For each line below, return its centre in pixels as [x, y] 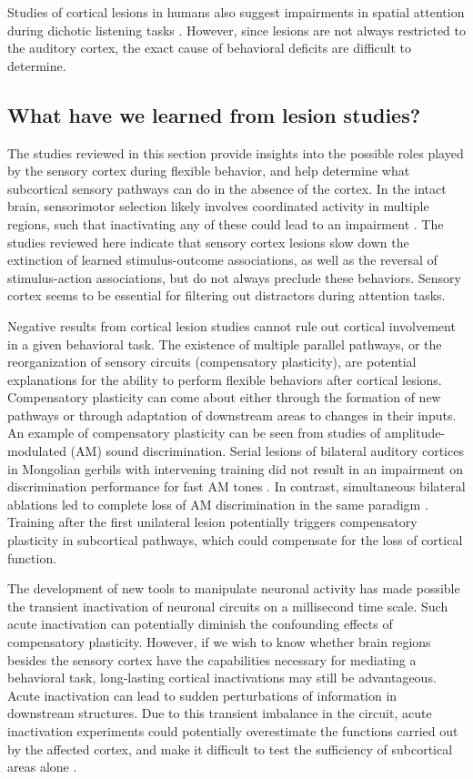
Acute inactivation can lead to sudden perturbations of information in [202, 695]
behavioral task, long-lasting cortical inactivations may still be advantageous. [222, 678]
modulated [37, 451]
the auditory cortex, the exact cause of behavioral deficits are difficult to [210, 48]
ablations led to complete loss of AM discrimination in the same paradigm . [218, 504]
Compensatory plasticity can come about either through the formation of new [224, 397]
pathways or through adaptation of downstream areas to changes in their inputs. [232, 415]
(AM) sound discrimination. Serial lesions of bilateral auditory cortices [267, 451]
